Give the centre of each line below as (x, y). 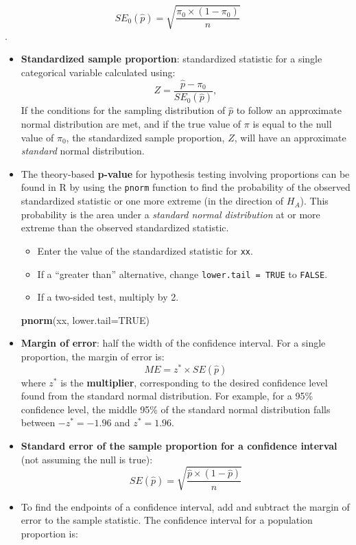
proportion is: (49, 533)
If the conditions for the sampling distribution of (123, 110)
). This (314, 201)
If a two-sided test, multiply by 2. (108, 297)
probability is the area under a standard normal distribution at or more (170, 214)
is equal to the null (292, 124)
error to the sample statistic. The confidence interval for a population (167, 520)
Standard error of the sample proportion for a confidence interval (179, 445)
